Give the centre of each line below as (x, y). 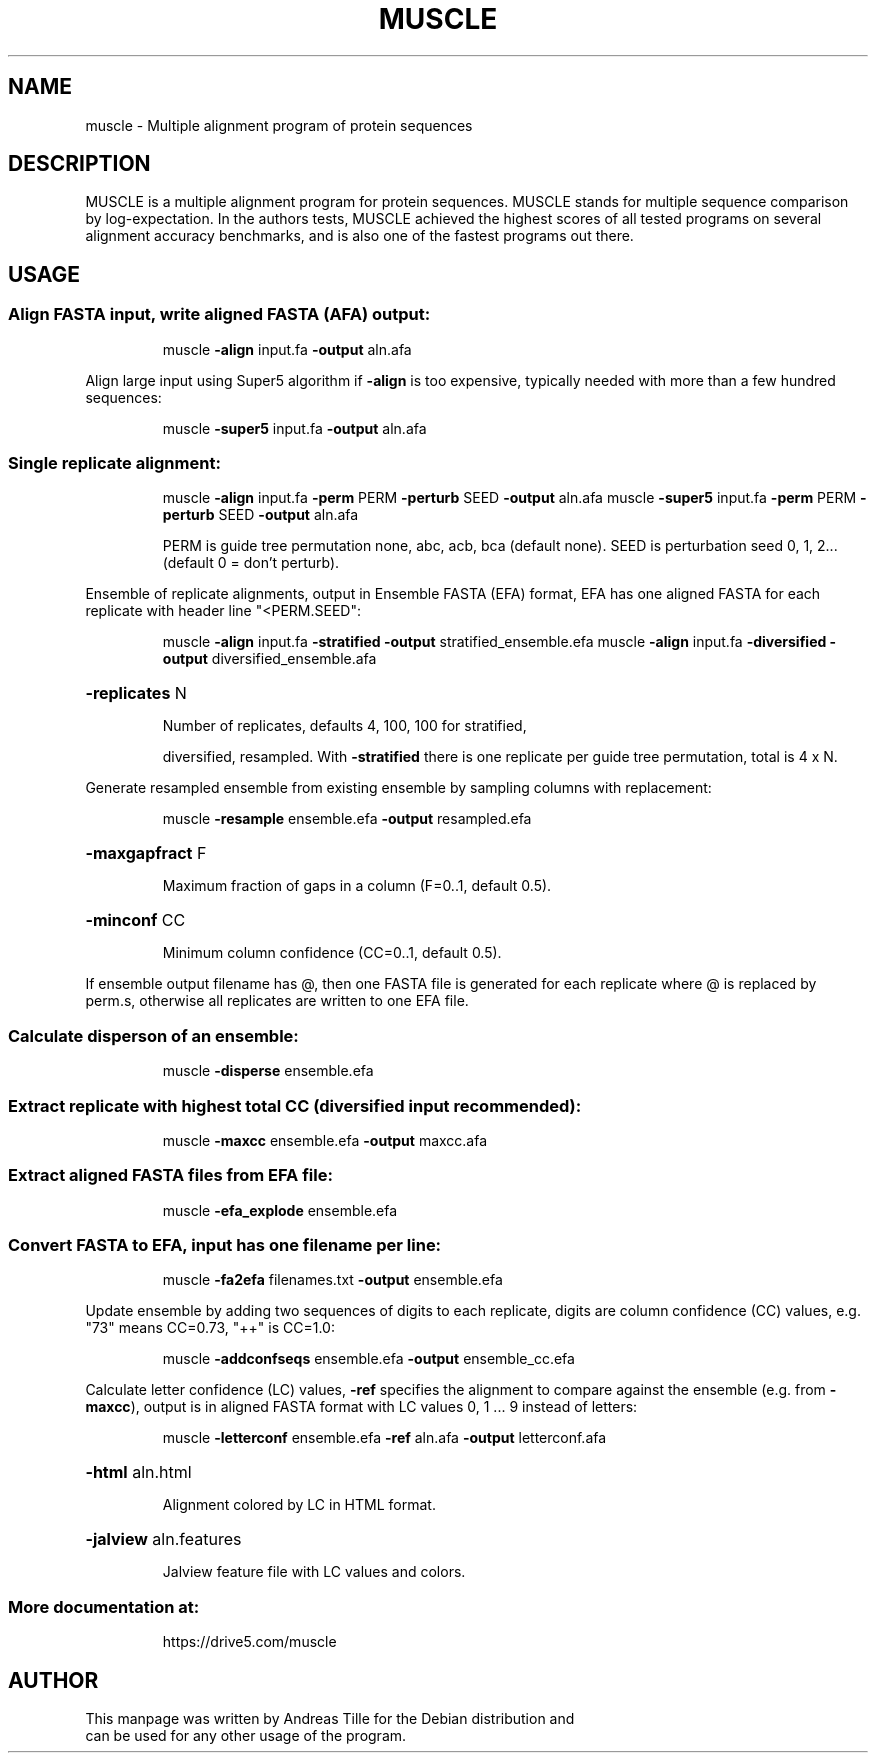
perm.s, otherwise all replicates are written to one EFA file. (277, 1001)
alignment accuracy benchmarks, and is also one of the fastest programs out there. (359, 236)
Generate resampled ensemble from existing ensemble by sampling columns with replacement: (398, 788)
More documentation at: (104, 1606)
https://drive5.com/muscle (249, 1642)
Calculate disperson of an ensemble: (153, 1035)
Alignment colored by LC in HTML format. (299, 1505)
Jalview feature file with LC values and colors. (314, 1572)
